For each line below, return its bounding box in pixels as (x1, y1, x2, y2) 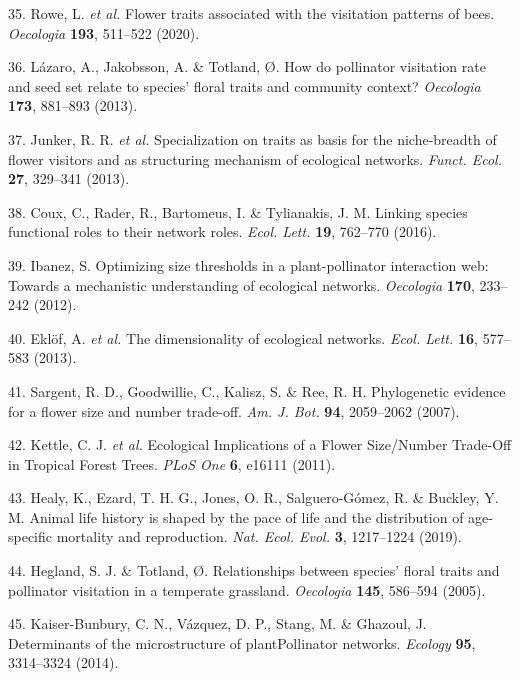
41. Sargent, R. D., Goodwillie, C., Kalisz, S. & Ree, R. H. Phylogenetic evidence (8, 380, 506, 401)
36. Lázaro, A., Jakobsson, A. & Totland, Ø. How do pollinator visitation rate (8, 56, 486, 77)
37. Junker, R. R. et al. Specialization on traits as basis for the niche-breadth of (8, 128, 497, 149)
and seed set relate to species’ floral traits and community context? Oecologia (8, 75, 481, 96)
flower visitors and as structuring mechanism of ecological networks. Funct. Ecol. (8, 148, 502, 169)
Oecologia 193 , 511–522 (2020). (8, 22, 200, 43)
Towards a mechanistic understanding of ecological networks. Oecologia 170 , (8, 274, 475, 295)
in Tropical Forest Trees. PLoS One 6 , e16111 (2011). (8, 453, 336, 474)
